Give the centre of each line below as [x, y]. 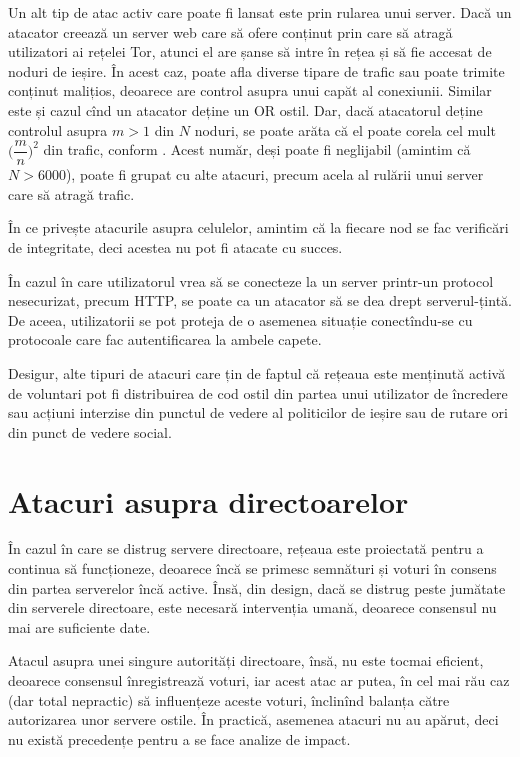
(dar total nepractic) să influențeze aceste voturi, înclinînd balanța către [229, 699]
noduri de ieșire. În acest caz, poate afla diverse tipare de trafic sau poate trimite [256, 70]
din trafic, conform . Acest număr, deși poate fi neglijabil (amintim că [257, 149]
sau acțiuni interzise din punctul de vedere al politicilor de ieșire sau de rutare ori [258, 412]
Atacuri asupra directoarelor [208, 500]
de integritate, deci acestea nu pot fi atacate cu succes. [175, 247]
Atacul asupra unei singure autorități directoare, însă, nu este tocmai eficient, [246, 660]
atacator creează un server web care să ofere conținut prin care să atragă [230, 31]
